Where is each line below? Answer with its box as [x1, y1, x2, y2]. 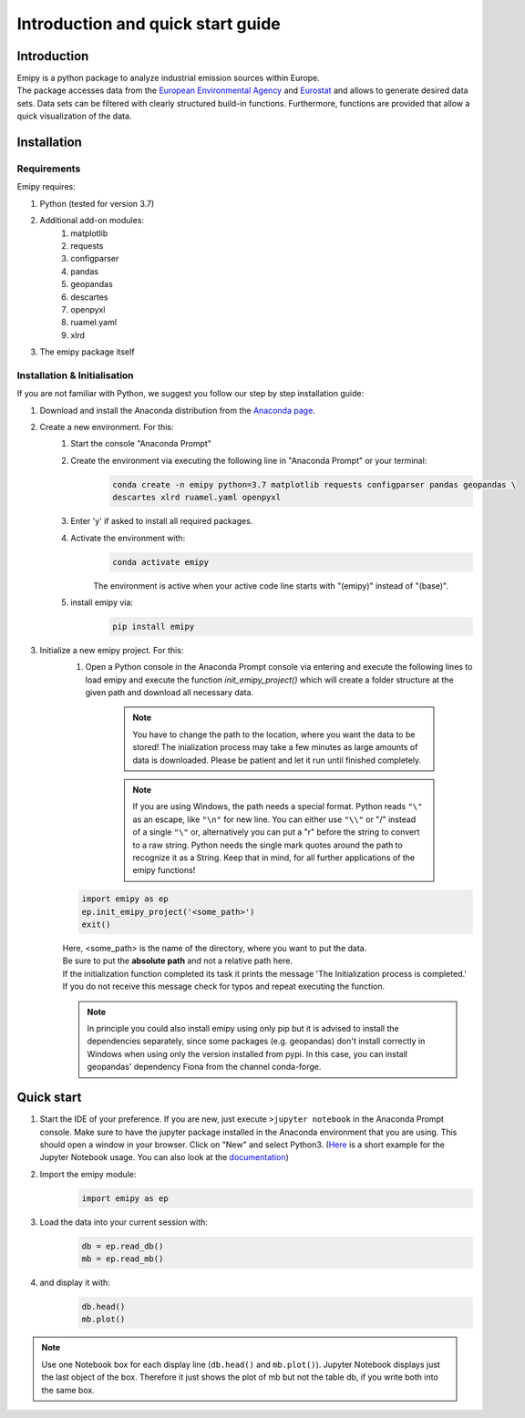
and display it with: [39, 1277, 111, 1288]
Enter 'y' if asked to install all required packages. [70, 516, 253, 527]
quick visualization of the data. [16, 110, 132, 122]
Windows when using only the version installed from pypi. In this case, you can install [87, 1048, 407, 1059]
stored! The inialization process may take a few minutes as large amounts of [132, 742, 418, 753]
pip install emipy [112, 621, 195, 632]
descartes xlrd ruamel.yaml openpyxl [112, 492, 282, 503]
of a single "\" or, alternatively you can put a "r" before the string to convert [132, 827, 420, 837]
